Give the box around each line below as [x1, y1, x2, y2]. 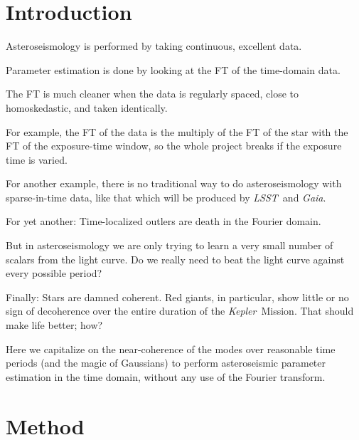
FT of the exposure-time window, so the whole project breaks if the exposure [6, 138, 342, 153]
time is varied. [6, 152, 68, 167]
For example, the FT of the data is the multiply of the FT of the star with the [6, 124, 348, 139]
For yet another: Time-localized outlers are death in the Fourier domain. [6, 214, 321, 229]
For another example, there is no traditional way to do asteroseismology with [6, 176, 342, 191]
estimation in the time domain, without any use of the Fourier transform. [6, 369, 326, 384]
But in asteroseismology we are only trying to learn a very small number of [6, 238, 333, 253]
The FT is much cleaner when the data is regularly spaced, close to [6, 86, 299, 101]
